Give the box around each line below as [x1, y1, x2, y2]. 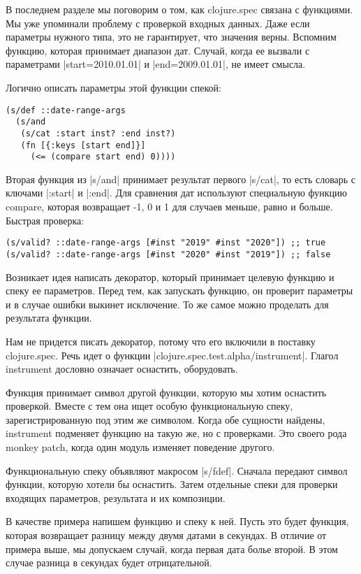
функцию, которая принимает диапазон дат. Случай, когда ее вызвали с [6, 43, 310, 57]
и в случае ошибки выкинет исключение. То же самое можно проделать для [6, 296, 329, 311]
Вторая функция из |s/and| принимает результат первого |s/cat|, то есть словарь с [6, 171, 356, 186]
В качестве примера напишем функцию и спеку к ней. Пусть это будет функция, [6, 514, 349, 529]
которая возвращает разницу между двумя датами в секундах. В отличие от [6, 528, 327, 543]
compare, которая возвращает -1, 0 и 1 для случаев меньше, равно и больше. [6, 199, 333, 214]
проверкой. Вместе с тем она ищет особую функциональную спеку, [6, 399, 293, 413]
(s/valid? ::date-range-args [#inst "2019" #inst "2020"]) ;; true [6, 238, 326, 248]
